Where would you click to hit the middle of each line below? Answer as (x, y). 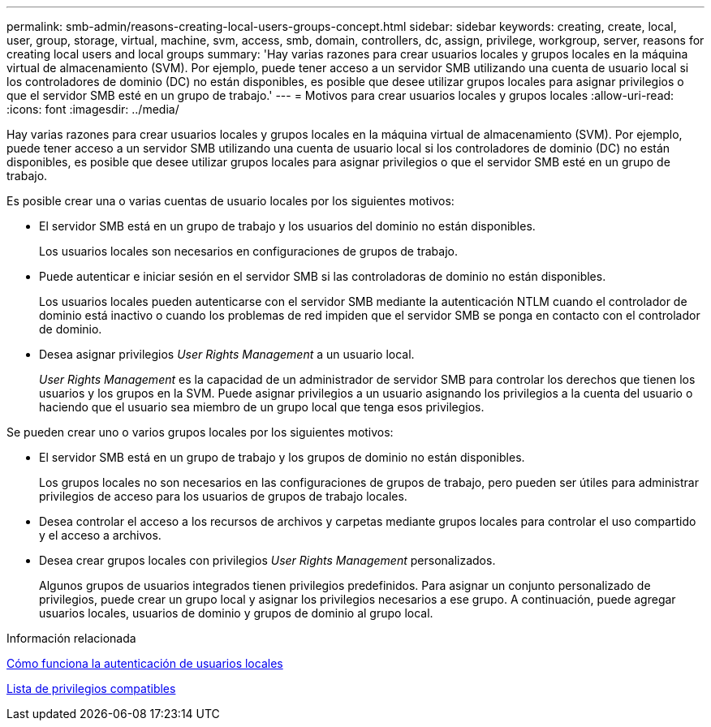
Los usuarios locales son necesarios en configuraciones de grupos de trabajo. (249, 251)
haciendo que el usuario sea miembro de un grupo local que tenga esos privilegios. (262, 407)
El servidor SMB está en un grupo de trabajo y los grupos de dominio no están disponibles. (282, 457)
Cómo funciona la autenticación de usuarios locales (145, 663)
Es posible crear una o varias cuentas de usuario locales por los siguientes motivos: (231, 201)
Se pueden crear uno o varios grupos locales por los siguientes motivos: (200, 432)
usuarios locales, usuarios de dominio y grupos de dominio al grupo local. (236, 613)
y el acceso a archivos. (100, 535)
